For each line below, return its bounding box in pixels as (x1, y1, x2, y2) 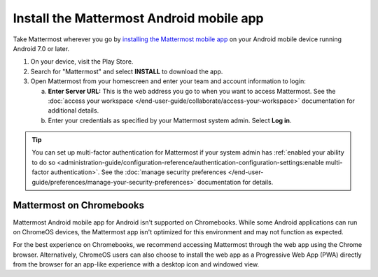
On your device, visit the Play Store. (30, 57, 134, 66)
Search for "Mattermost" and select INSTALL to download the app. (30, 67, 223, 76)
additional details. (48, 106, 99, 115)
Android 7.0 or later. (13, 44, 70, 52)
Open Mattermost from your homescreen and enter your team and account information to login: (30, 77, 306, 85)
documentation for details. (197, 178, 274, 186)
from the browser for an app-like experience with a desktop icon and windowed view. (13, 260, 260, 269)
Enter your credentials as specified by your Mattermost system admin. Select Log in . (48, 116, 292, 125)
